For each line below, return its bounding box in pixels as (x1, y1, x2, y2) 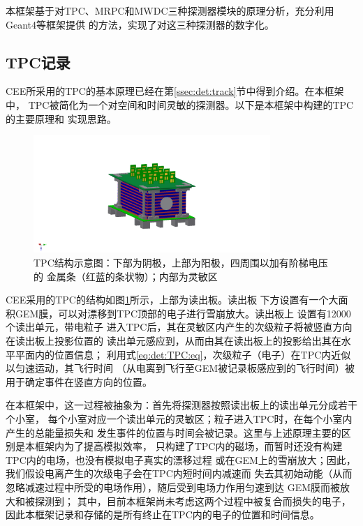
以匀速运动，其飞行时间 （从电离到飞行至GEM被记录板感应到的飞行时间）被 (6, 361, 355, 375)
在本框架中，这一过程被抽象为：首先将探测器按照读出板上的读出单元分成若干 (6, 398, 357, 412)
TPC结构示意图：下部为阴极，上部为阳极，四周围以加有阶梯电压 (34, 255, 328, 270)
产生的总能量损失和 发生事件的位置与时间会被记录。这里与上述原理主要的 (6, 425, 341, 439)
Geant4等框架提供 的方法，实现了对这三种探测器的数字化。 (6, 17, 274, 31)
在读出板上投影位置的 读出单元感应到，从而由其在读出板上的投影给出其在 (6, 333, 341, 347)
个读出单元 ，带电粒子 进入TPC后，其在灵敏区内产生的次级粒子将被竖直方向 (6, 320, 353, 334)
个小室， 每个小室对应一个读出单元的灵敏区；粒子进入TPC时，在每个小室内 (6, 411, 353, 426)
